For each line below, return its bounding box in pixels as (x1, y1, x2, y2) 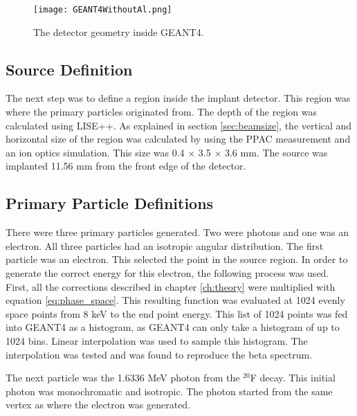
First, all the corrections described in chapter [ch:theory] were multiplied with (6, 279, 336, 293)
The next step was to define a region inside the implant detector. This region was (6, 91, 351, 105)
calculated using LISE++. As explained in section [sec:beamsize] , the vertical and (6, 118, 352, 132)
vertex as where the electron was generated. (6, 397, 191, 412)
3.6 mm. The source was (224, 145, 328, 159)
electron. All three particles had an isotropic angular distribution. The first (6, 238, 324, 253)
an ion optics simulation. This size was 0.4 (6, 145, 185, 159)
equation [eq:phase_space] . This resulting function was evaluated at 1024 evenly (6, 293, 345, 307)
